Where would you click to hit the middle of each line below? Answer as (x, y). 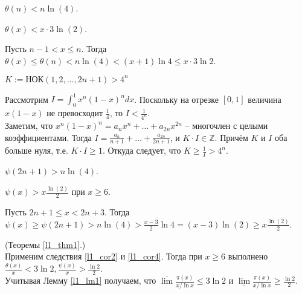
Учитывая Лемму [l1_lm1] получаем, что (81, 280)
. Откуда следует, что (142, 150)
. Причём (231, 137)
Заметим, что (29, 126)
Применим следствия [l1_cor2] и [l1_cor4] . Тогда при (104, 256)
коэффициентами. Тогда (48, 137)
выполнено (248, 256)
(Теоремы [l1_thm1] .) (45, 244)
